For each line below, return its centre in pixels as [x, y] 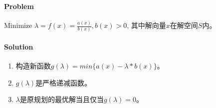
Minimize [18, 25]
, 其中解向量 [146, 25]
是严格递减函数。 [64, 82]
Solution [19, 47]
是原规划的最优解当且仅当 [62, 99]
